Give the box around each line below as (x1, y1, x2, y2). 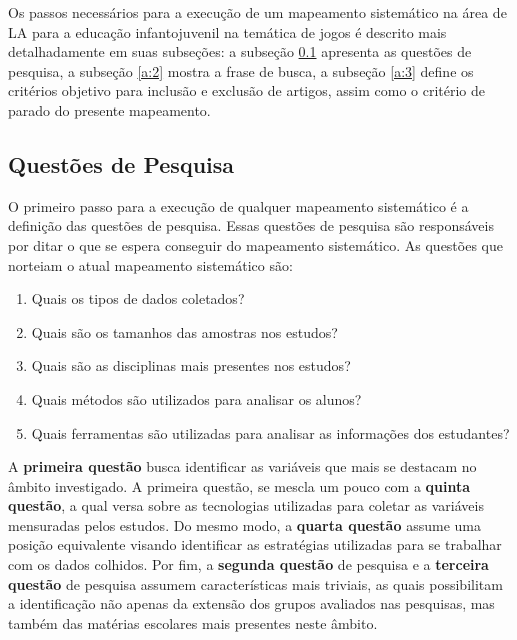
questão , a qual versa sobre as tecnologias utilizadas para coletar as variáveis (8, 495, 484, 516)
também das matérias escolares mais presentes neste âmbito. (8, 612, 378, 633)
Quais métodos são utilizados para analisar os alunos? (31, 388, 362, 409)
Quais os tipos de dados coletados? (31, 288, 245, 309)
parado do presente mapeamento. (8, 99, 211, 120)
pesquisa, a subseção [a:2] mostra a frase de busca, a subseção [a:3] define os (8, 60, 474, 81)
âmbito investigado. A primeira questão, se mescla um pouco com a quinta (8, 475, 471, 496)
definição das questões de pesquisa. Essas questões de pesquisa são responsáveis (8, 215, 494, 236)
